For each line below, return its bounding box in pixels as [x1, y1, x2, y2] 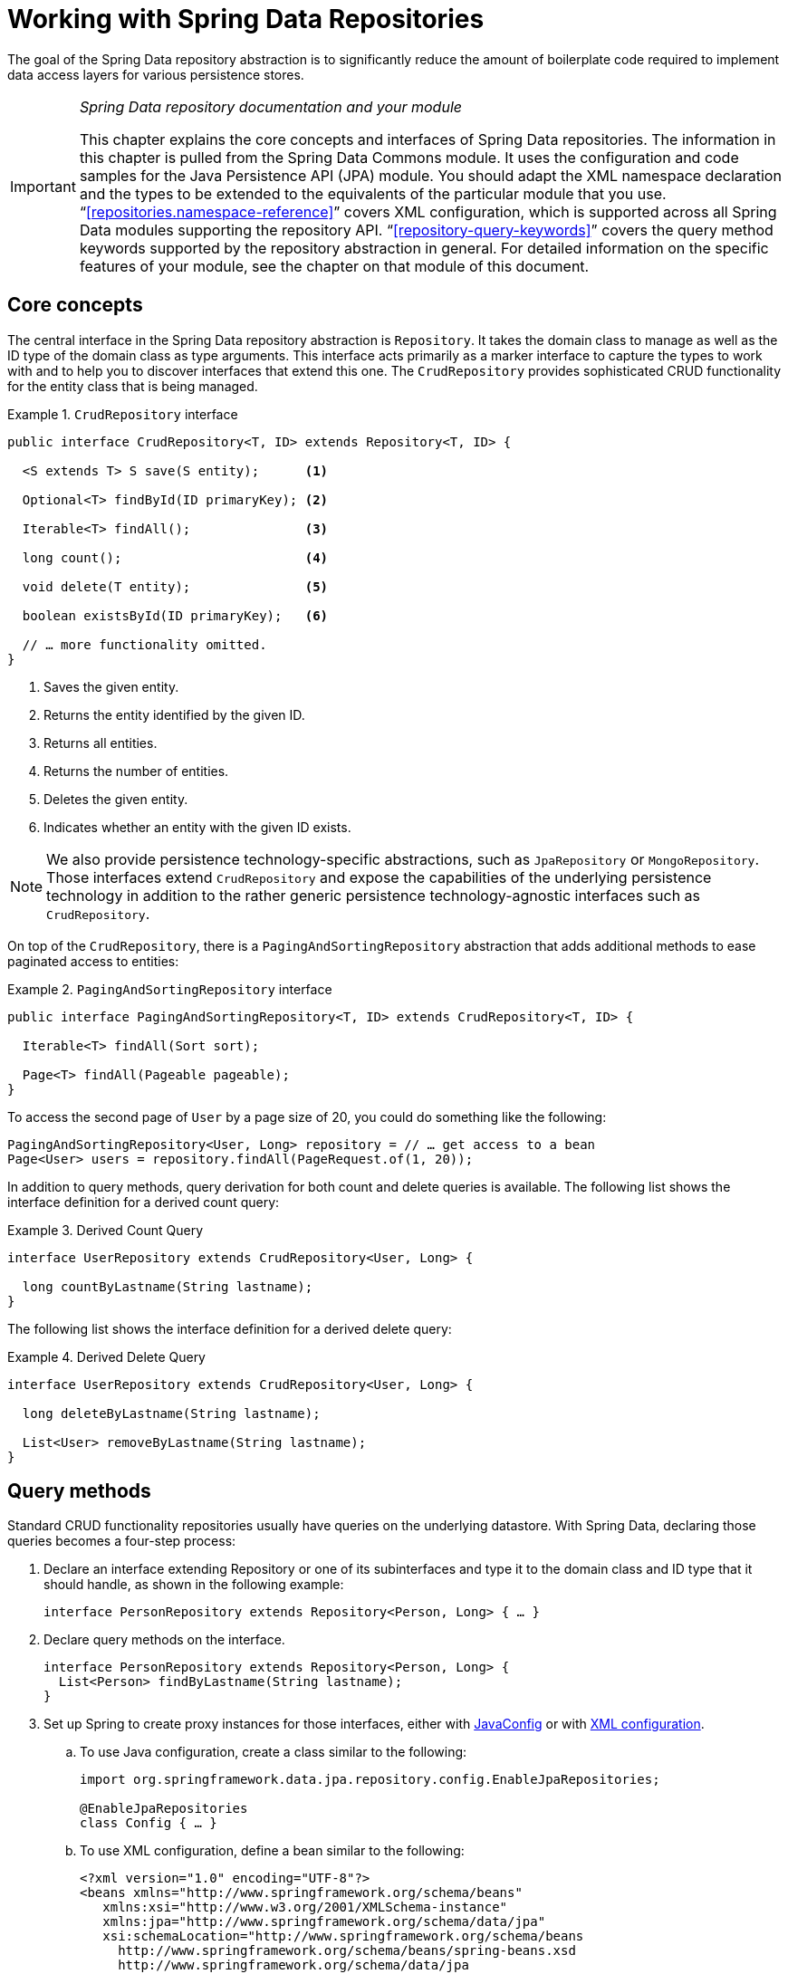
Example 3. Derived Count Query [7, 1222, 204, 1238]
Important [10, 177, 76, 196]
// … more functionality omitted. [22, 637, 267, 652]
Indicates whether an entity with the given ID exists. [43, 819, 351, 835]
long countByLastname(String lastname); [22, 1279, 313, 1294]
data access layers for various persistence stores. [7, 66, 304, 82]
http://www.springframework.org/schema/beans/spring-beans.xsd [118, 1943, 576, 1959]
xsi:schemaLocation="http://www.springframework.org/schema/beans [102, 1929, 584, 1944]
